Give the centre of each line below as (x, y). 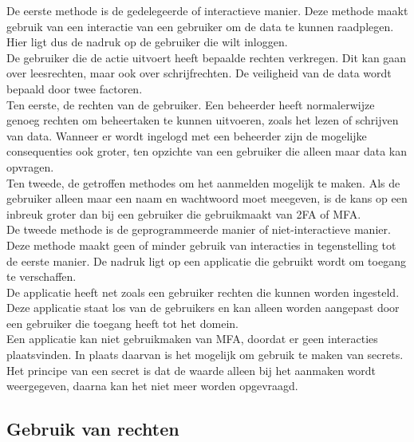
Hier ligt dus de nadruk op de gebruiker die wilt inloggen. (147, 42)
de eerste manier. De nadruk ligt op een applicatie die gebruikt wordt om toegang (206, 260)
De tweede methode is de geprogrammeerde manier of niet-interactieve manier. (199, 229)
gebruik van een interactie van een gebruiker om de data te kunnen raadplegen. (200, 26)
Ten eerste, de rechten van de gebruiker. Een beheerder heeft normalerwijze (191, 104)
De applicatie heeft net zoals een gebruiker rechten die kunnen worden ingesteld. (203, 292)
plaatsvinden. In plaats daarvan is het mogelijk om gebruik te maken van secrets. (205, 355)
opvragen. (30, 166)
